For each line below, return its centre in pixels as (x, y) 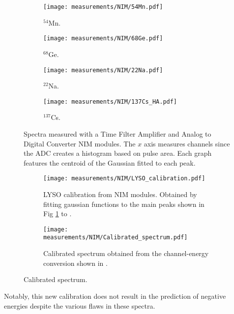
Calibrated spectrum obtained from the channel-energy (126, 253)
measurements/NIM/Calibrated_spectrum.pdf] (116, 238)
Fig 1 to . (58, 214)
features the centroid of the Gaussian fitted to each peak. (110, 162)
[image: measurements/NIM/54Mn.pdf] (103, 7)
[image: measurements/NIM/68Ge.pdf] (103, 39)
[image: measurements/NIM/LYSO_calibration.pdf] (124, 179)
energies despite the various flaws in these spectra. (80, 305)
